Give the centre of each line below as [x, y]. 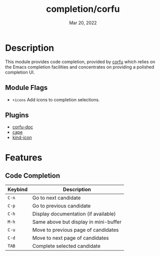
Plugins [17, 115]
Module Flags [26, 88]
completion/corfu [83, 9]
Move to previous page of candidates [76, 230]
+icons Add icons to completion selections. [56, 99]
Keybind [18, 190]
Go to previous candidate [61, 206]
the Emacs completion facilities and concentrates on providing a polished [80, 67]
